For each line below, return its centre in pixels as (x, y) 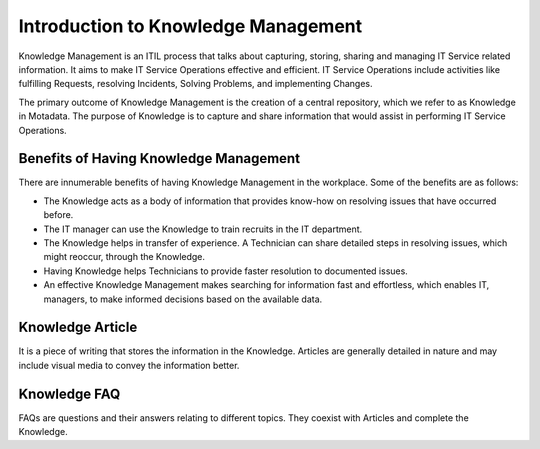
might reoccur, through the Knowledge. (124, 257)
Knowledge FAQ (69, 393)
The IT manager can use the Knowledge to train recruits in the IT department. (203, 229)
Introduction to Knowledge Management (190, 26)
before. (58, 215)
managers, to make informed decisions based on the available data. (183, 299)
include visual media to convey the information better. (129, 365)
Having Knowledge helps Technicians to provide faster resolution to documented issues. (226, 271)
